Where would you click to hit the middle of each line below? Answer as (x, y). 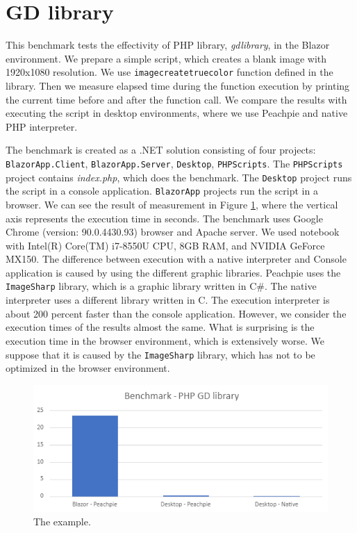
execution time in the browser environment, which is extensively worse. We (165, 340)
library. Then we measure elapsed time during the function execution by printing (178, 85)
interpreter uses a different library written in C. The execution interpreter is (168, 300)
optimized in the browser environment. (88, 368)
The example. (62, 522)
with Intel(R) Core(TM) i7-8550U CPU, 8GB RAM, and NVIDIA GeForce (165, 245)
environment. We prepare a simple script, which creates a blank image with (166, 58)
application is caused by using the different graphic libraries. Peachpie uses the (173, 272)
